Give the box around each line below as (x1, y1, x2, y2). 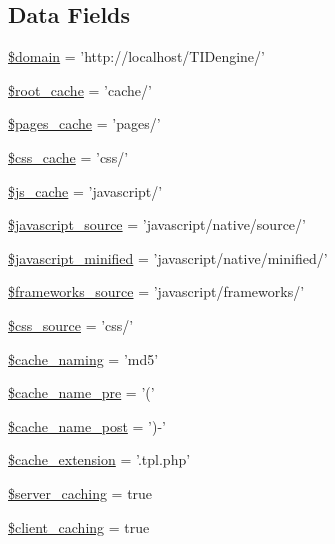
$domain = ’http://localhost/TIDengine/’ (8, 46, 265, 67)
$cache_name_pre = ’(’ (8, 382, 155, 403)
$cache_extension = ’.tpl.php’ (8, 449, 191, 470)
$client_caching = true (8, 516, 150, 537)
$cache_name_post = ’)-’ (8, 415, 166, 436)
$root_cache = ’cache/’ (8, 79, 152, 100)
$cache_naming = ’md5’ (8, 348, 159, 369)
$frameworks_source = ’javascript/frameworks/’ (8, 281, 305, 302)
